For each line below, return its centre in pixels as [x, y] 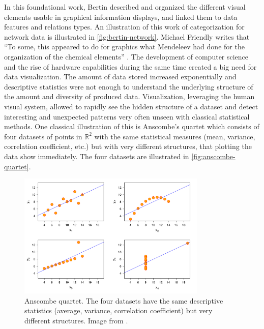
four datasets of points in [43, 136]
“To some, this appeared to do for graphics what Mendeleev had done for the [124, 47]
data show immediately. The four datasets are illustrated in [97, 156]
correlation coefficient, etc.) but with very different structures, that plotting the [128, 146]
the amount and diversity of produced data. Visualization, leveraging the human [129, 96]
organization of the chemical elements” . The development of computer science [126, 56]
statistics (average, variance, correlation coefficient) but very [119, 310]
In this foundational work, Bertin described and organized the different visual [125, 7]
